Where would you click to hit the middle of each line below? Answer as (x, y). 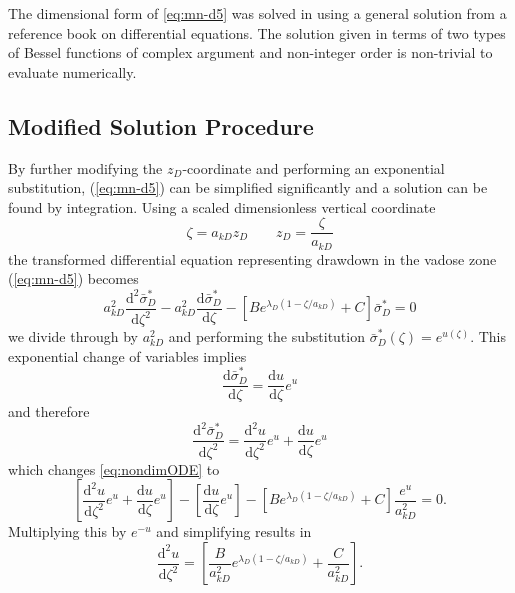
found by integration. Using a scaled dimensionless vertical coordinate (222, 206)
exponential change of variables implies (127, 355)
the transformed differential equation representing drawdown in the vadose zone (252, 258)
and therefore (49, 411)
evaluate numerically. (72, 71)
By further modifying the (85, 167)
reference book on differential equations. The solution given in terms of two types (257, 32)
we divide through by (73, 336)
